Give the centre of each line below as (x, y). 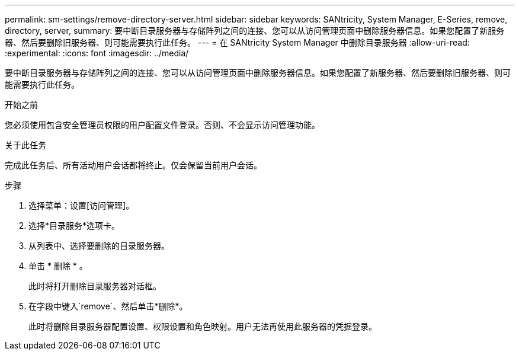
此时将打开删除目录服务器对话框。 (95, 286)
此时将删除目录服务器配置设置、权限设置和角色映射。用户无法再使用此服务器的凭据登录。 (203, 326)
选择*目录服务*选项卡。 (74, 226)
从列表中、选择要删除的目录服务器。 (99, 246)
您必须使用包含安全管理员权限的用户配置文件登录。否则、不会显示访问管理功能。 (162, 125)
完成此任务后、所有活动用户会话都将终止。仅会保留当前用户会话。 (133, 165)
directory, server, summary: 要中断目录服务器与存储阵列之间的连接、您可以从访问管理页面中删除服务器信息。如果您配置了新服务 (255, 31)
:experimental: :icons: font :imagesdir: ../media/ (97, 53)
